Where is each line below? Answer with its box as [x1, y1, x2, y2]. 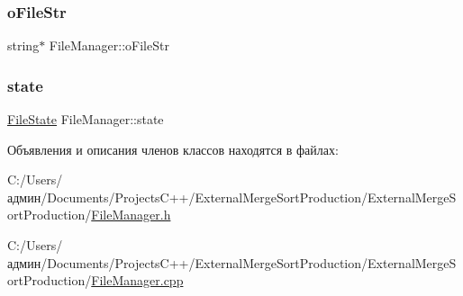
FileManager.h [91, 205, 171, 224]
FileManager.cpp [91, 271, 184, 290]
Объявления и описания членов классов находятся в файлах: [7, 139, 339, 158]
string [7, 36, 40, 55]
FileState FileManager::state [7, 110, 164, 129]
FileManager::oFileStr [49, 36, 169, 55]
